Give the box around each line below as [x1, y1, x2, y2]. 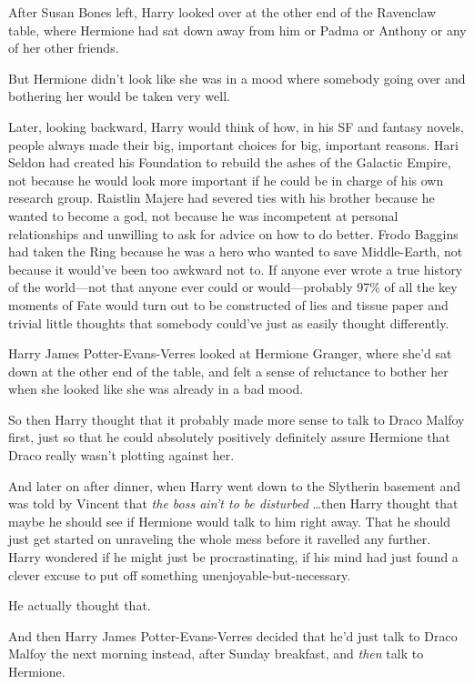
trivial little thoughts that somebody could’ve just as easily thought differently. [8, 313, 449, 332]
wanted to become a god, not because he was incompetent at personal [8, 206, 398, 225]
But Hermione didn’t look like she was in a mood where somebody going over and [8, 68, 466, 87]
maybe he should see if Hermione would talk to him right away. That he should [8, 511, 451, 530]
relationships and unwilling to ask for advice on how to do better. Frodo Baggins [8, 224, 459, 243]
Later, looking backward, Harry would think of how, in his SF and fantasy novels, [8, 116, 464, 136]
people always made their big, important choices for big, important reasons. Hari [8, 135, 459, 154]
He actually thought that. [8, 596, 151, 615]
